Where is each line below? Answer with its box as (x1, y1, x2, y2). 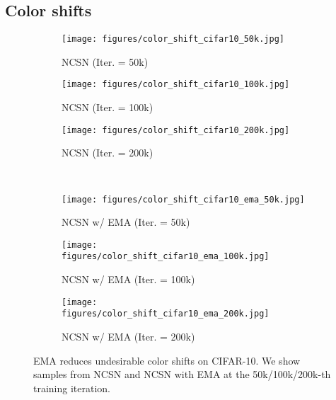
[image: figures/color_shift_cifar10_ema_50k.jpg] (62, 194, 305, 205)
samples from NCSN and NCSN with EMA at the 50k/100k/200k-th (33, 367, 331, 382)
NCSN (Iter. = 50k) (62, 54, 149, 69)
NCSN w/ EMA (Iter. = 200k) (62, 329, 195, 344)
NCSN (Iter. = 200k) (62, 145, 153, 160)
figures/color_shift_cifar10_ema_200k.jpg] (62, 309, 270, 319)
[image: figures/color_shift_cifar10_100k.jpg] (62, 79, 290, 90)
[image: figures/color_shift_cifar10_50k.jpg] (62, 34, 284, 45)
